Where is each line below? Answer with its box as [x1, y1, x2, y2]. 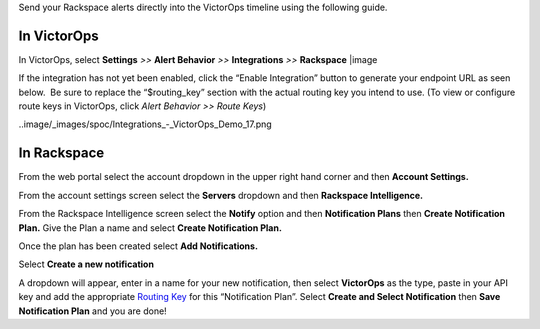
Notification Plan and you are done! [18, 305, 167, 317]
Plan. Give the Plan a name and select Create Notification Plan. [18, 221, 282, 234]
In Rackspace [18, 145, 105, 162]
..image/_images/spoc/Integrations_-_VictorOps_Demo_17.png [18, 118, 272, 130]
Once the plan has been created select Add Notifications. [18, 240, 259, 252]
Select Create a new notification [18, 258, 155, 270]
